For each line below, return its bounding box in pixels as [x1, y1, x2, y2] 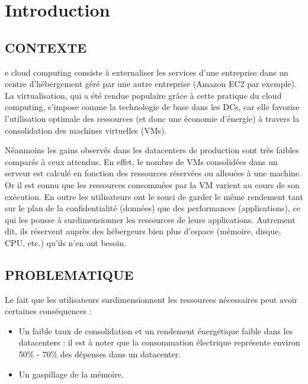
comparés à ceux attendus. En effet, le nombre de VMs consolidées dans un [5, 155, 278, 167]
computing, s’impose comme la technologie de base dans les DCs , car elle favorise [5, 101, 300, 113]
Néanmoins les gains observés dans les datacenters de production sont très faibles [5, 144, 299, 156]
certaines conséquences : [5, 305, 92, 317]
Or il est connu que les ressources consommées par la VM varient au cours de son [5, 178, 300, 191]
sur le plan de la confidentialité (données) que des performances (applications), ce [5, 202, 301, 214]
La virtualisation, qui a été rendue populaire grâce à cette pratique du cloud [5, 89, 282, 101]
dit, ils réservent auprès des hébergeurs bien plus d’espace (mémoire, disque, [5, 225, 281, 237]
